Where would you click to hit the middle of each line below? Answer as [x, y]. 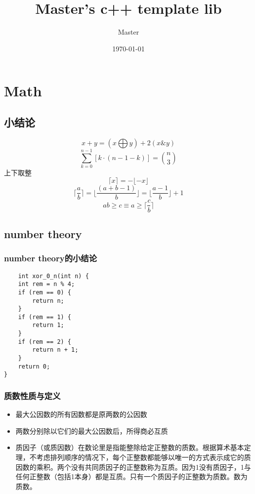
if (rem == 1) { [45, 317]
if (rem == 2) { [45, 342]
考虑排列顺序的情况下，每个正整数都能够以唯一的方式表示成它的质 [144, 457]
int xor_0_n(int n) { [53, 276]
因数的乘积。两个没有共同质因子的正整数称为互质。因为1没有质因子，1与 [133, 467]
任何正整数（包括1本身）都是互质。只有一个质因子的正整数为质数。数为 [131, 476]
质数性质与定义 [32, 396]
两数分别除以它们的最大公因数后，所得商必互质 [92, 431]
